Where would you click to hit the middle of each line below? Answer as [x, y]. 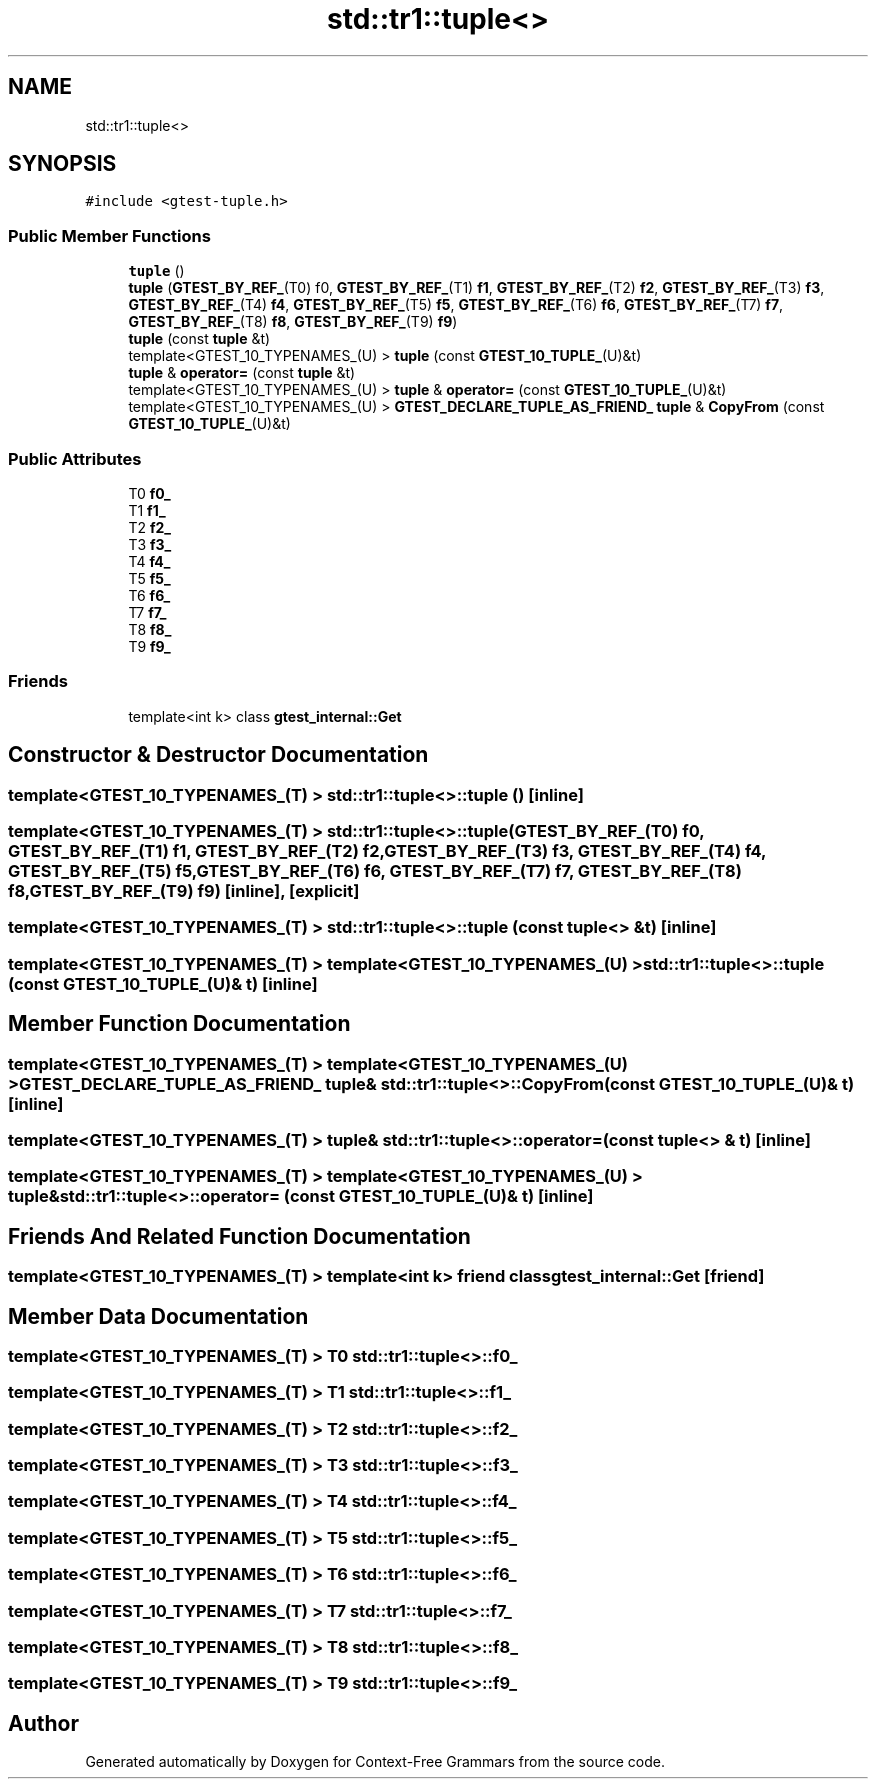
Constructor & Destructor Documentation [218, 755]
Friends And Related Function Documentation [239, 1236]
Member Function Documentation [179, 1024]
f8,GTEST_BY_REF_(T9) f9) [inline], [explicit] [184, 890]
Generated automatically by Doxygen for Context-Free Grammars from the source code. [375, 1762]
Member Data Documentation [158, 1316]
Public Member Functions [109, 235]
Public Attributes [75, 458]
